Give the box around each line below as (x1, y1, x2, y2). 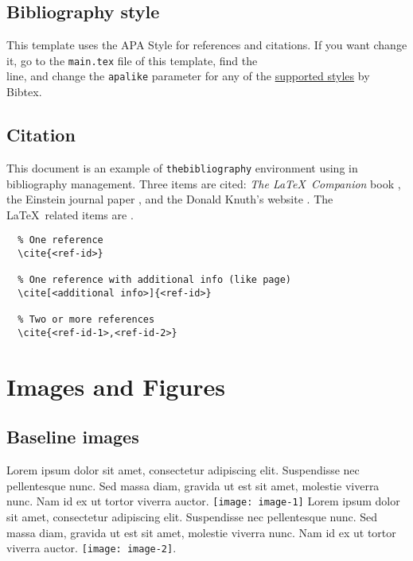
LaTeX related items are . (6, 206, 134, 222)
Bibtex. (6, 83, 42, 100)
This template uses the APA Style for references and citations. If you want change (6, 37, 407, 53)
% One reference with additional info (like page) (18, 274, 291, 286)
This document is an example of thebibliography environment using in (6, 159, 358, 176)
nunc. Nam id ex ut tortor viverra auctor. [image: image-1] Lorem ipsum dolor (6, 493, 400, 509)
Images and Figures (6, 369, 226, 402)
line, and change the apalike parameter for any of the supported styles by (6, 68, 370, 84)
